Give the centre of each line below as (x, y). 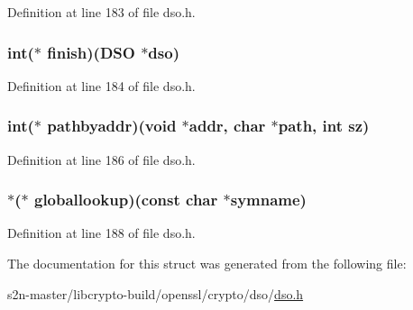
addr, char (227, 126)
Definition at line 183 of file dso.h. (101, 12)
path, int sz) (324, 126)
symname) (268, 200)
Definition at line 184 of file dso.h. (101, 85)
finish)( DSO (91, 52)
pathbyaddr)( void (112, 126)
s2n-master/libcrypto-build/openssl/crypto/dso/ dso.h (156, 293)
